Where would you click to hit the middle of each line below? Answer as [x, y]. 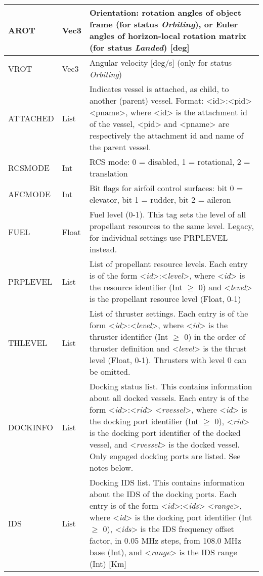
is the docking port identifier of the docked [165, 433]
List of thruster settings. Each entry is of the [169, 313]
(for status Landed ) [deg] [139, 47]
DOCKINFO [31, 427]
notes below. [111, 468]
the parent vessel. [120, 147]
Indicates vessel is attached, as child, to [159, 89]
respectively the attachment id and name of [166, 135]
